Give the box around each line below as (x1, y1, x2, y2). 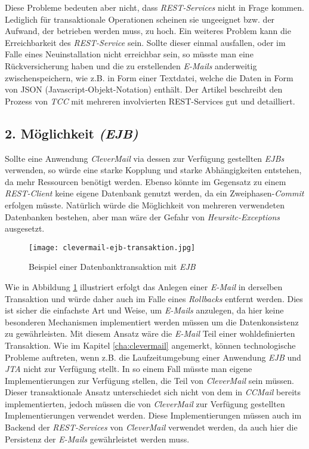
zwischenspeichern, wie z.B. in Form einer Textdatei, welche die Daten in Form (5, 71, 293, 84)
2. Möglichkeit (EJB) (5, 124, 138, 142)
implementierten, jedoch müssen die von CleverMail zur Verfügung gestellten (5, 397, 285, 410)
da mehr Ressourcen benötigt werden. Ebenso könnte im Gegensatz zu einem (5, 175, 286, 187)
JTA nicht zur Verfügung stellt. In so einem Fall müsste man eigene (5, 362, 252, 375)
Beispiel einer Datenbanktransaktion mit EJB (29, 260, 196, 273)
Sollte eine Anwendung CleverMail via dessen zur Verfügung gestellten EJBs (5, 152, 285, 164)
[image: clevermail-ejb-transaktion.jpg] (29, 243, 196, 252)
